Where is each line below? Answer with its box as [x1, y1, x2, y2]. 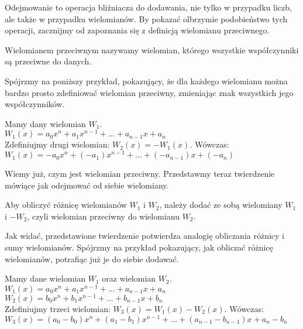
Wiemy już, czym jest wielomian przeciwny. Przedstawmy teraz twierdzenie [5, 167, 275, 180]
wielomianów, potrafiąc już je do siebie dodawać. [5, 252, 179, 265]
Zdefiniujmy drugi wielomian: [5, 138, 110, 150]
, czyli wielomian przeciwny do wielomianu [27, 210, 180, 222]
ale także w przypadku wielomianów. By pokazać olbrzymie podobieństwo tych [5, 12, 288, 25]
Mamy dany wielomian [5, 117, 86, 129]
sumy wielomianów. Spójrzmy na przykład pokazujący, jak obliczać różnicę [5, 241, 273, 253]
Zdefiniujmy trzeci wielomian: [5, 303, 111, 314]
